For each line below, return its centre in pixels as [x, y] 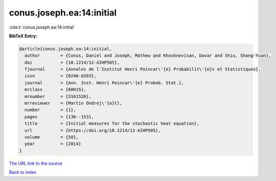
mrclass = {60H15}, [55, 90]
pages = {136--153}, [59, 117]
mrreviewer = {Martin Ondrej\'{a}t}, [73, 103]
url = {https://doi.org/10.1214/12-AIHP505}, [93, 130]
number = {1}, [50, 110]
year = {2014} [53, 144]
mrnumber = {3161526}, [58, 96]
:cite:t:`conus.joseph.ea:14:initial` [42, 27]
